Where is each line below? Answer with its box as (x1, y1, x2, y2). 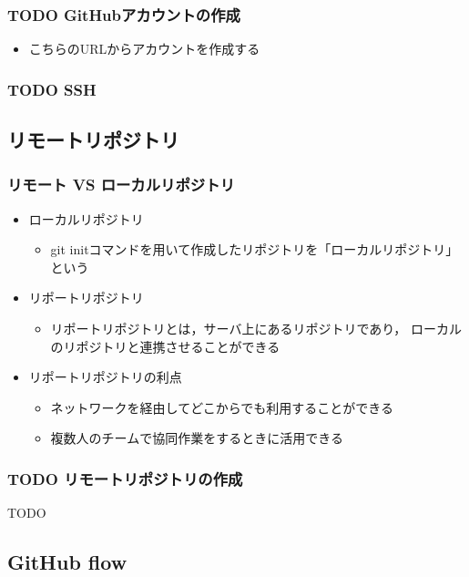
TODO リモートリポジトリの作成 (7, 467, 243, 489)
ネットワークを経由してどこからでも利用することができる (50, 397, 394, 417)
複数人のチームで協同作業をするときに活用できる (50, 428, 343, 448)
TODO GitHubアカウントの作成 (7, 3, 240, 26)
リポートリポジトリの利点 (28, 367, 182, 386)
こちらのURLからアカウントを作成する (28, 39, 260, 58)
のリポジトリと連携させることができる (50, 336, 280, 355)
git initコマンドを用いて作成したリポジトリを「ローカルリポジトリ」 (50, 240, 459, 259)
